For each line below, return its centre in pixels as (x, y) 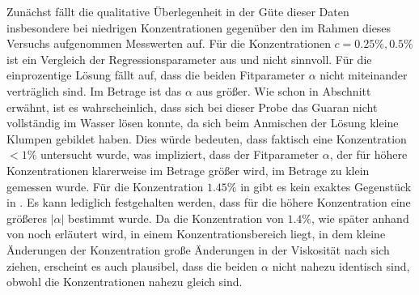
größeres (27, 218)
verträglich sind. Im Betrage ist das (94, 90)
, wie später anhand (360, 218)
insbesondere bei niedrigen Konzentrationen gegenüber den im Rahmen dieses (199, 27)
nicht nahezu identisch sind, (341, 265)
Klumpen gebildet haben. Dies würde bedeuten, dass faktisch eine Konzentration (207, 138)
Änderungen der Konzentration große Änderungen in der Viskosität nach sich (198, 249)
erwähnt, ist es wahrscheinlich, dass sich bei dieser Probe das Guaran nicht (192, 107)
